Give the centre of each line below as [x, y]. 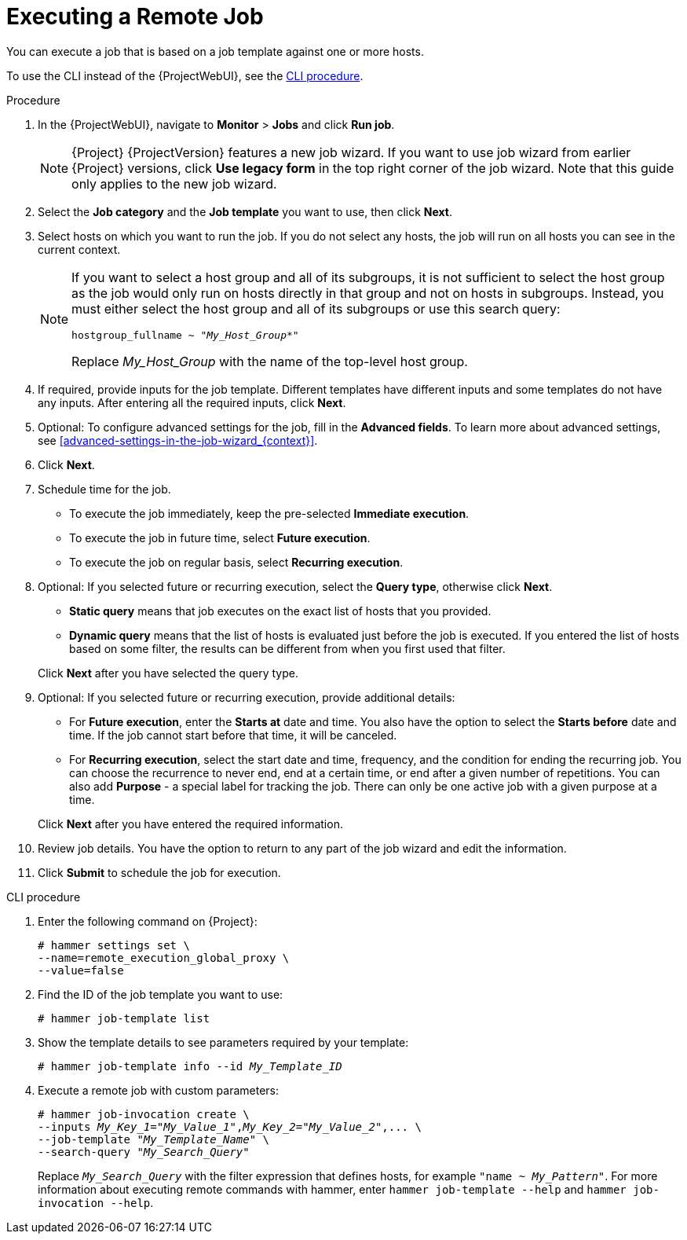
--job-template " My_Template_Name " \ [154, 1139]
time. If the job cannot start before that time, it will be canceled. [233, 735]
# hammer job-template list [124, 1018]
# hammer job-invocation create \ [144, 1114]
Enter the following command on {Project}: [148, 921]
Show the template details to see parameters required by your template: [223, 1042]
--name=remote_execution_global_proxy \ [164, 958]
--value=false [81, 970]
